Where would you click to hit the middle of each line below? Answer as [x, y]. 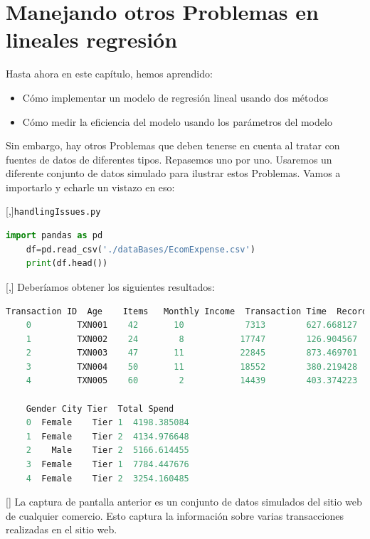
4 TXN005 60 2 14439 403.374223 [192, 381]
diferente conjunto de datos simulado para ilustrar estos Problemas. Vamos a [173, 173]
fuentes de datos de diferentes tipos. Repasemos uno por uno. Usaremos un [169, 159]
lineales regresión [92, 39]
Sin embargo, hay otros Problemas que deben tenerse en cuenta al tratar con [173, 145]
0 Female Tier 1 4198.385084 [107, 423]
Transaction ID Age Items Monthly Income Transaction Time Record [187, 311]
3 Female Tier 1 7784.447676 [107, 465]
